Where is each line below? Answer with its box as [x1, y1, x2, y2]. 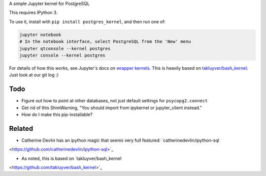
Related [9, 124, 33, 133]
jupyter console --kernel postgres [19, 52, 105, 58]
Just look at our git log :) [9, 72, 59, 78]
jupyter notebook [19, 32, 62, 37]
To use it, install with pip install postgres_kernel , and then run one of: [9, 19, 166, 25]
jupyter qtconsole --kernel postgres [19, 46, 111, 51]
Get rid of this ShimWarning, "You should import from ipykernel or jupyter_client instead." [21, 105, 202, 111]
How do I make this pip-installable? [21, 112, 93, 117]
